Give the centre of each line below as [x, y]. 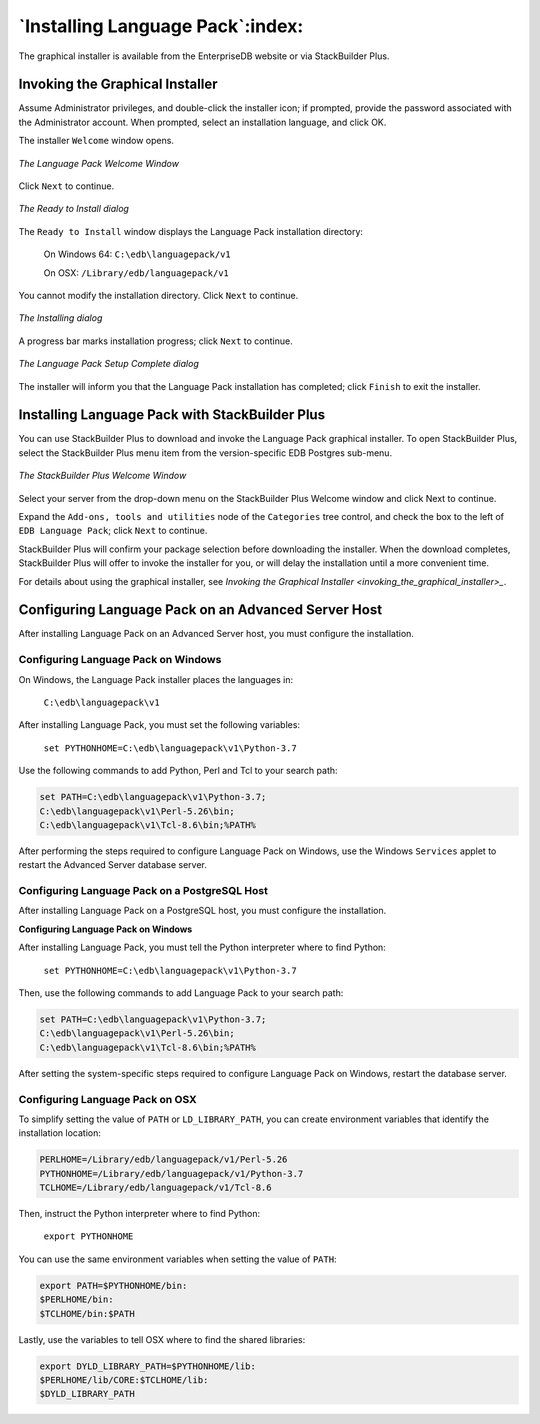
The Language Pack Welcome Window [99, 163]
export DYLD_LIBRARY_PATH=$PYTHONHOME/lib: [148, 1366]
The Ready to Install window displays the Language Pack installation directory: [191, 231]
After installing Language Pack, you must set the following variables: [159, 725]
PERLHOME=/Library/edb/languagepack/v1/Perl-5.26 [163, 1159]
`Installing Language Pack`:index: [161, 26]
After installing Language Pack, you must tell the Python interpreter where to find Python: [202, 947]
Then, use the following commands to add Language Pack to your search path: [181, 993]
